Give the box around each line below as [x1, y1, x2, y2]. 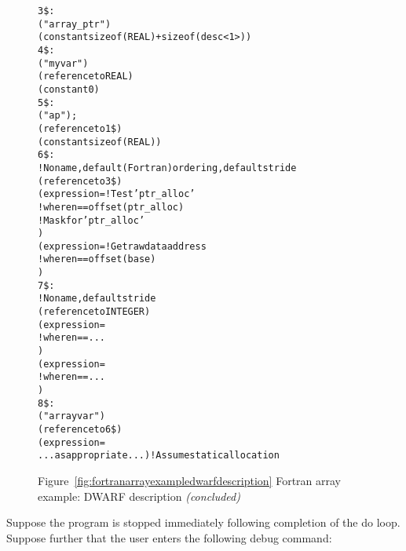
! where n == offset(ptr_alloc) [38, 201, 185, 213]
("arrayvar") [38, 411, 105, 422]
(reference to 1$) [38, 122, 123, 134]
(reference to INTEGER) [38, 306, 151, 318]
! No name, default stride [38, 293, 156, 305]
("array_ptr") [38, 18, 112, 30]
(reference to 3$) [38, 175, 123, 187]
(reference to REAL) [38, 71, 134, 82]
